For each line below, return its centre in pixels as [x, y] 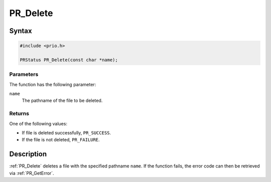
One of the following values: [38, 123]
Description [28, 154]
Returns [19, 114]
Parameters [24, 74]
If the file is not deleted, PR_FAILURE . [61, 140]
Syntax [21, 31]
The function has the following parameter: [53, 84]
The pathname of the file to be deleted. [62, 101]
